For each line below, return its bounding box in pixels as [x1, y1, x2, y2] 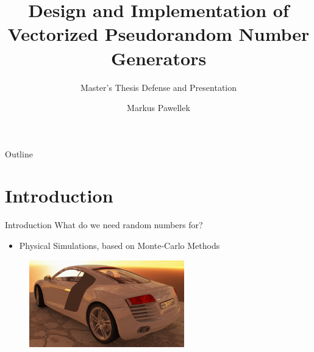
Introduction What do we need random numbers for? [5, 218, 203, 231]
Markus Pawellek [127, 101, 190, 114]
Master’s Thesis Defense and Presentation [80, 81, 237, 93]
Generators [110, 45, 207, 70]
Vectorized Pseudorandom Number [7, 21, 310, 46]
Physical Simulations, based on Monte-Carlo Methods [19, 239, 220, 251]
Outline [5, 147, 33, 160]
